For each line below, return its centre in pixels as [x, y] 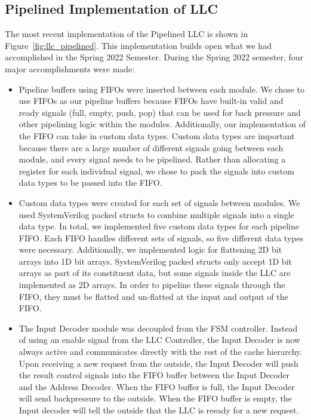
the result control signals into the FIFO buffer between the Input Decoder [154, 375]
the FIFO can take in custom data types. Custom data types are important [157, 135]
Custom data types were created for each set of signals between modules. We [159, 202]
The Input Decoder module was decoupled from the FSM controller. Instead [158, 328]
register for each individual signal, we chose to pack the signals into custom [156, 171]
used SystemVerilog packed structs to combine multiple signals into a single [156, 214]
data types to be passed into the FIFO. [90, 183]
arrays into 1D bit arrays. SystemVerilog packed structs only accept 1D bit [155, 261]
